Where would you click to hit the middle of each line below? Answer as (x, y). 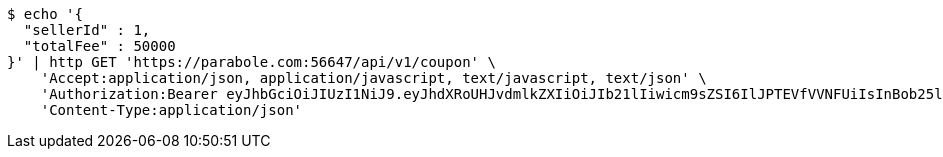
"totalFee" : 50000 (99, 46)
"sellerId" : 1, (87, 30)
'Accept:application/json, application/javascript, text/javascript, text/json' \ (373, 78)
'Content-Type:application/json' (171, 110)
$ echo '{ (45, 14)
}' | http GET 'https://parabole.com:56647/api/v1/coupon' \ (251, 62)
